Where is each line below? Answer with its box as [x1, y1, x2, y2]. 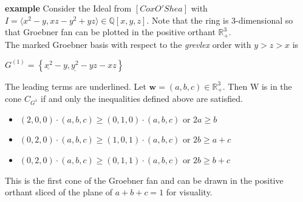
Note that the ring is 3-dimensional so [151, 13, 293, 26]
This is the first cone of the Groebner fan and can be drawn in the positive [5, 173, 284, 186]
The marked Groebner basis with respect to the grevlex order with [5, 38, 251, 50]
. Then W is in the [222, 79, 292, 92]
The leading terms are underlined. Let [5, 79, 146, 92]
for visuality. [166, 186, 213, 198]
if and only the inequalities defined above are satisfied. [41, 92, 243, 105]
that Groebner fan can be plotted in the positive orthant [5, 25, 216, 38]
